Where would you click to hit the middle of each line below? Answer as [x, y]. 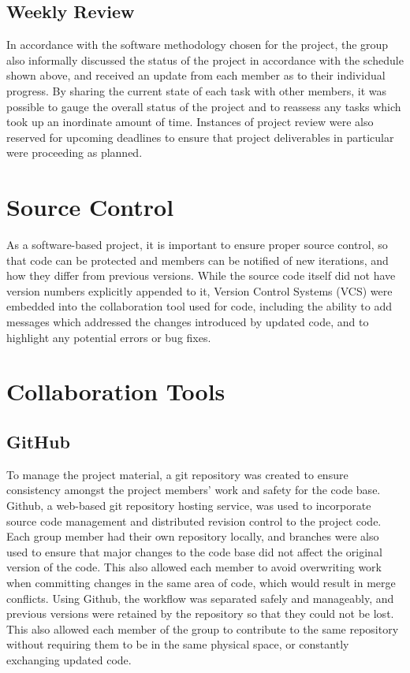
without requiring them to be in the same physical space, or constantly [178, 644]
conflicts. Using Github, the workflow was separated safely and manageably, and [200, 598]
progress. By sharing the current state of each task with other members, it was [197, 90]
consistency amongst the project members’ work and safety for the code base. [194, 490]
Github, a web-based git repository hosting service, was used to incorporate [189, 505]
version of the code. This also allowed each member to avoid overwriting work [194, 567]
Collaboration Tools [116, 391]
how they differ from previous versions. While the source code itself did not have [201, 275]
